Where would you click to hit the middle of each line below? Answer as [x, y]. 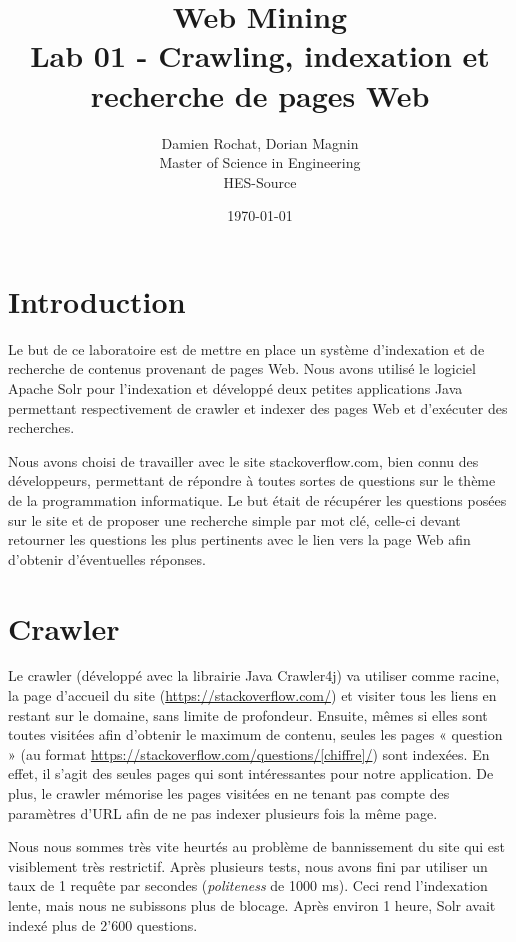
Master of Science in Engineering [260, 162]
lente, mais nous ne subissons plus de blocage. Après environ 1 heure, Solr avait [252, 905]
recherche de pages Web [260, 94]
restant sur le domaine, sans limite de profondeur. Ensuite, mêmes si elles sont [248, 714]
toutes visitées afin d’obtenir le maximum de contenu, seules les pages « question [255, 734]
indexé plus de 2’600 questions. [103, 924]
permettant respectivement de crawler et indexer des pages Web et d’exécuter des [258, 407]
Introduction [97, 300]
